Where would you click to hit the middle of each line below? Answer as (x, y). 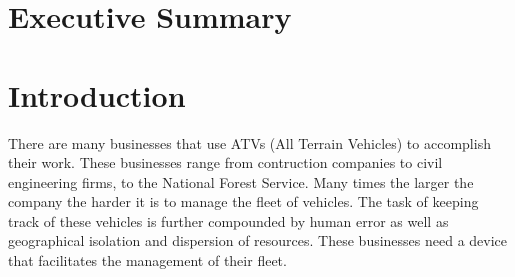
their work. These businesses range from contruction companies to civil (225, 162)
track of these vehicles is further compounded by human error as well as (228, 220)
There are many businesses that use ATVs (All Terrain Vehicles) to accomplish (249, 142)
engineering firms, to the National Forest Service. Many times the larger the (241, 181)
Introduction (97, 94)
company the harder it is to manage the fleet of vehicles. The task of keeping (243, 201)
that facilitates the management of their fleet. (147, 260)
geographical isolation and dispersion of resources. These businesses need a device (258, 240)
